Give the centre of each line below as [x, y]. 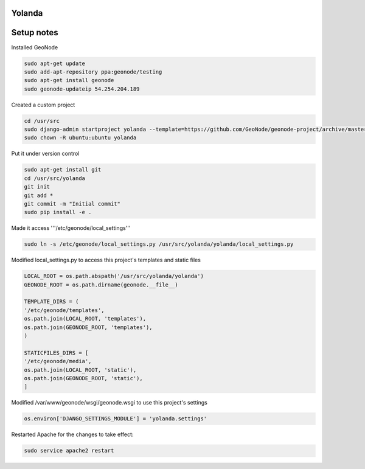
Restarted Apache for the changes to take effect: [72, 434]
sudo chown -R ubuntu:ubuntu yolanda [80, 138]
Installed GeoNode [35, 47]
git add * [39, 195]
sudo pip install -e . [58, 212]
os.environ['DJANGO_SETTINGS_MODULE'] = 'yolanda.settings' [116, 419]
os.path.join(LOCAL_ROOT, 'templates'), [85, 319]
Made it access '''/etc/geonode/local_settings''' [71, 228]
